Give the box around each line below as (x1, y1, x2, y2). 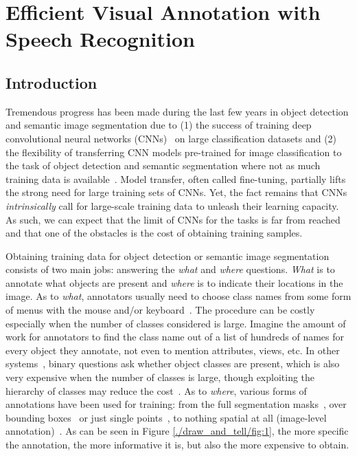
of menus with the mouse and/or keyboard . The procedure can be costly (5, 303, 315, 317)
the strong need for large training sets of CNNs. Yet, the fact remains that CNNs (5, 185, 347, 199)
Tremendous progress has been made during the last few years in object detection (5, 104, 349, 118)
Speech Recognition (5, 25, 195, 53)
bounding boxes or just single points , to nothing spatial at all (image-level (5, 410, 327, 424)
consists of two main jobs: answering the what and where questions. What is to (5, 262, 335, 276)
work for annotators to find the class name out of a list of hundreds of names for (5, 329, 344, 344)
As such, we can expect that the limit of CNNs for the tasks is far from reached (5, 212, 341, 226)
